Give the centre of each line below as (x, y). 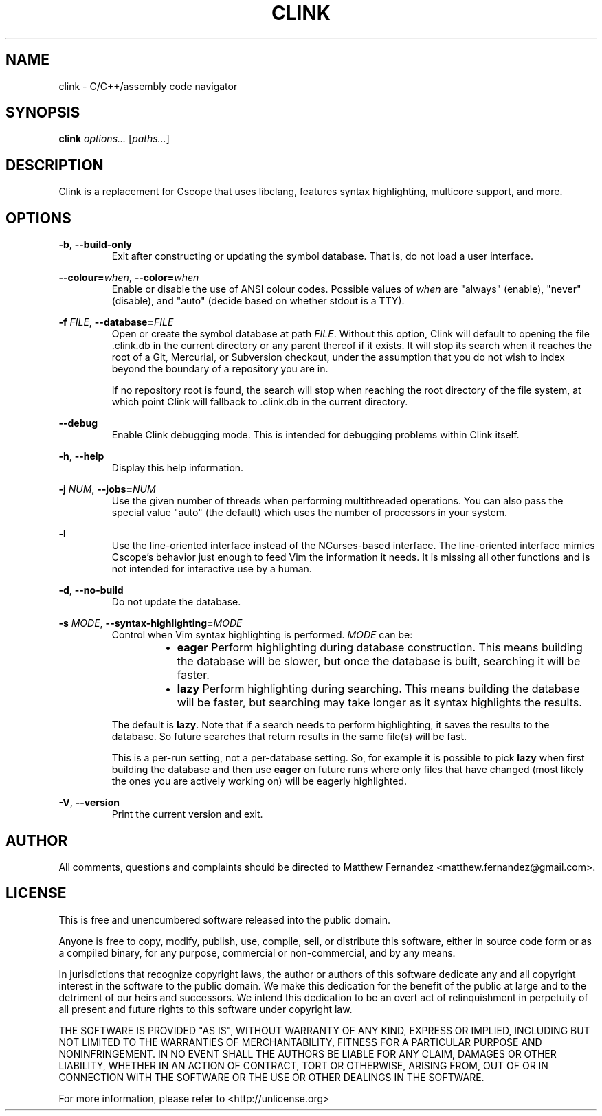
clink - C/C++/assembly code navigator (148, 86)
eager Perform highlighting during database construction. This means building (380, 648)
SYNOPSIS (43, 113)
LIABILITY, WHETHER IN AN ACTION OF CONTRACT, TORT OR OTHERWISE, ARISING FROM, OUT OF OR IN (303, 1065)
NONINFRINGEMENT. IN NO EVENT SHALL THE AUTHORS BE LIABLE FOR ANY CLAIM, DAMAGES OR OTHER (308, 1053)
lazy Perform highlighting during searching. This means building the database (378, 689)
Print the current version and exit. (187, 814)
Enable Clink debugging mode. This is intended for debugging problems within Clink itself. (315, 435)
